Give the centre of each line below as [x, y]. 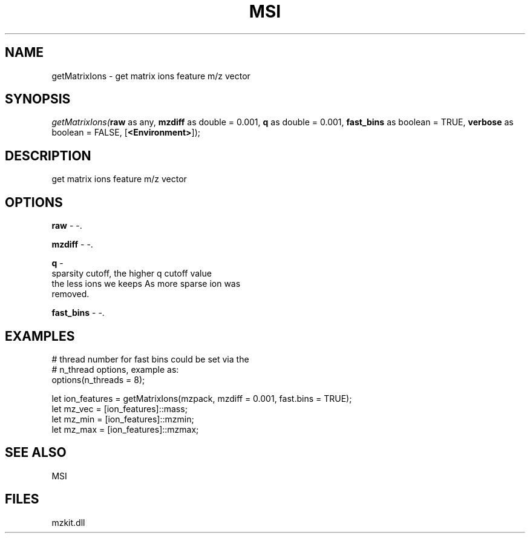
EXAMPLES [40, 336]
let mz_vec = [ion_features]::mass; [119, 408]
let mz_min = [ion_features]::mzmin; [123, 419]
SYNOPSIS [38, 99]
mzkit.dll [68, 522]
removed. [70, 294]
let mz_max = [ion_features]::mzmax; [125, 429]
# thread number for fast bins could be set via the [150, 359]
